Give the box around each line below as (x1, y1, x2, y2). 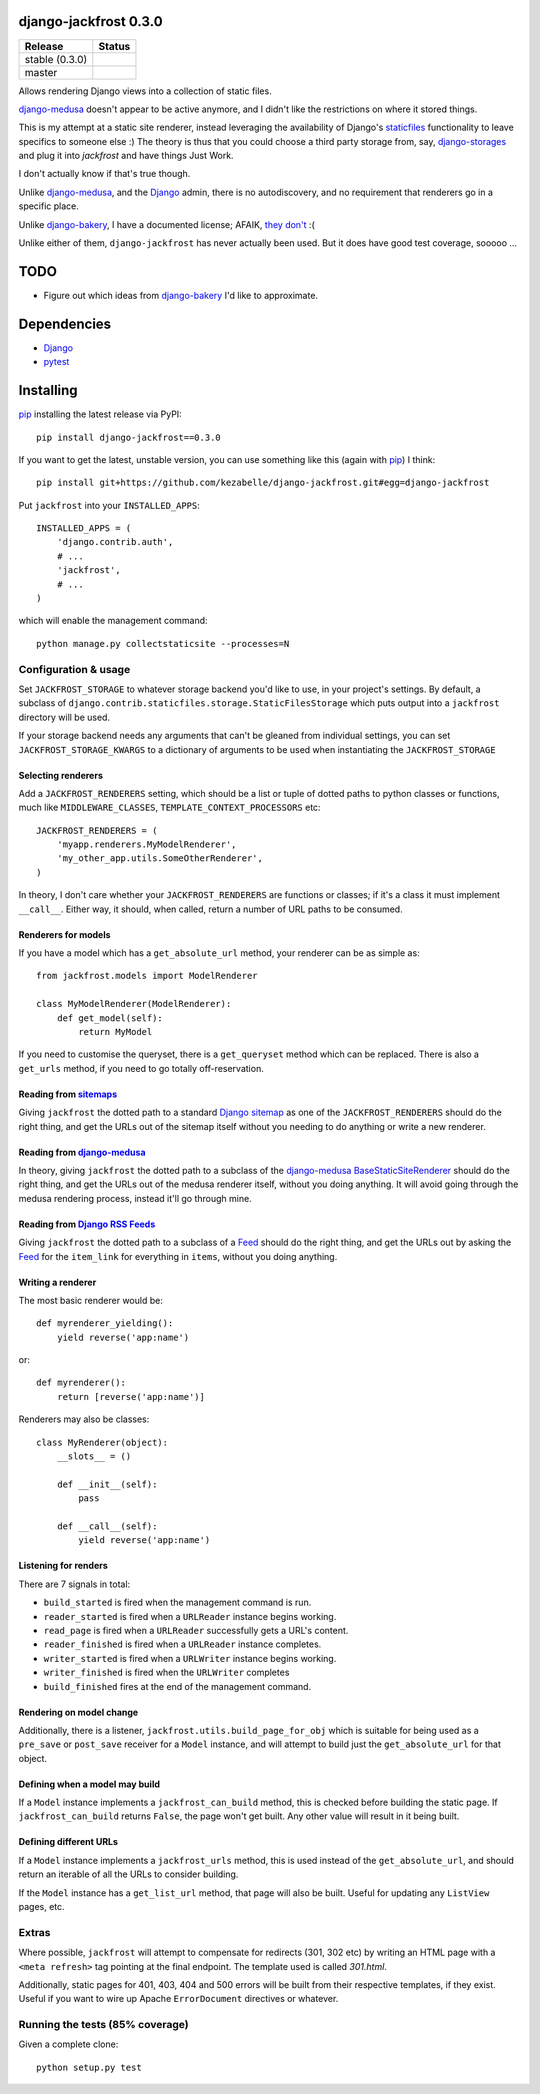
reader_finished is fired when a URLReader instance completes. (43, 1638, 322, 1650)
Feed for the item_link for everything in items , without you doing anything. (18, 1250, 338, 1262)
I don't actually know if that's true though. (18, 168, 191, 180)
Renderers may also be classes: (18, 1413, 150, 1425)
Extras (18, 1925, 51, 1939)
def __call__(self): (56, 1520, 158, 1532)
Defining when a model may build (18, 1778, 160, 1790)
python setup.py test (36, 2061, 142, 2073)
